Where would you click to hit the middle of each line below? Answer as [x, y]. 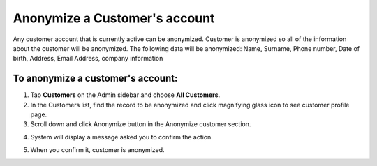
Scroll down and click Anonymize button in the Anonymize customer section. [141, 124]
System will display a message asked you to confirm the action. [121, 137]
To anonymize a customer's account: [95, 78]
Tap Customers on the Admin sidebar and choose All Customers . [125, 95]
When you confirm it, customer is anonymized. [97, 150]
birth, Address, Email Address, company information [88, 59]
